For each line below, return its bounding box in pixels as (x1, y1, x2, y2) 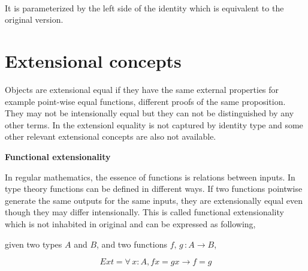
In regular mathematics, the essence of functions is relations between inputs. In (5, 170, 295, 183)
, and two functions (96, 237, 167, 250)
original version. (5, 13, 64, 26)
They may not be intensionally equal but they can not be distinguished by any (5, 107, 294, 119)
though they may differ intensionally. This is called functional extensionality (5, 206, 284, 218)
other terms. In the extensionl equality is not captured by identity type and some (5, 118, 303, 131)
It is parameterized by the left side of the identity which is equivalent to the (5, 1, 284, 14)
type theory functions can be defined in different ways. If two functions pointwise (5, 182, 303, 195)
